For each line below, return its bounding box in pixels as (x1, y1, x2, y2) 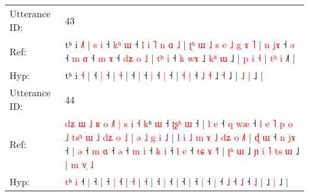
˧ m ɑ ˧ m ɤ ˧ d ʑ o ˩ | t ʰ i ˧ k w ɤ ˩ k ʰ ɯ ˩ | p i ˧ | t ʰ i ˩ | (65, 51, 295, 65)
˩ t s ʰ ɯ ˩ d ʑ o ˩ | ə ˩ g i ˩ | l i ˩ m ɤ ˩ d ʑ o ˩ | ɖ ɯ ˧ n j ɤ (65, 130, 296, 144)
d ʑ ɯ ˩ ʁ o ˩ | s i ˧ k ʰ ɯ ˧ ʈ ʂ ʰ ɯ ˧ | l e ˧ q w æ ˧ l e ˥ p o (65, 116, 293, 130)
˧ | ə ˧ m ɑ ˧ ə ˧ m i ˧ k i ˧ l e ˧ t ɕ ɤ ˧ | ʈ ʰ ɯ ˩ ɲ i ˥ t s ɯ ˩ (65, 144, 299, 157)
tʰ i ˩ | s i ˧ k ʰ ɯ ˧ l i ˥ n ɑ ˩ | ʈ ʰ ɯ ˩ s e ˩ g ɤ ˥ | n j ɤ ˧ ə (65, 37, 295, 51)
